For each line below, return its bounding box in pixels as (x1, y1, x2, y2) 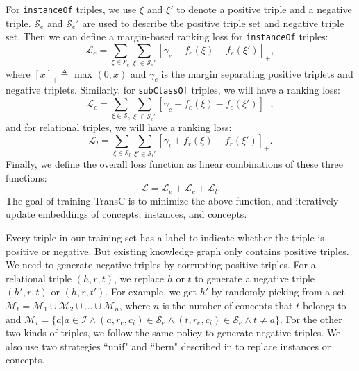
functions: (6, 170, 47, 184)
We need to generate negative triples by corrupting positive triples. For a (6, 257, 316, 272)
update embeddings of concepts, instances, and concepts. (6, 207, 247, 221)
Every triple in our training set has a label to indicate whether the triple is (6, 230, 324, 244)
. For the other (280, 311, 342, 326)
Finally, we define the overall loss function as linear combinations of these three (6, 157, 344, 171)
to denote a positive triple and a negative (176, 2, 352, 16)
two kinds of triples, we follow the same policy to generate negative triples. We (6, 325, 341, 340)
